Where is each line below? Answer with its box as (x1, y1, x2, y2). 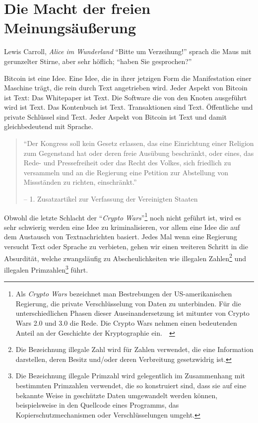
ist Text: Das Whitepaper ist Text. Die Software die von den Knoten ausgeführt (4, 92, 247, 102)
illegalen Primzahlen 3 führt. (4, 263, 88, 275)
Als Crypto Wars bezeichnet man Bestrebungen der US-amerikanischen (15, 288, 232, 299)
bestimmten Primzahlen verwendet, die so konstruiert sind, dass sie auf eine (15, 380, 247, 390)
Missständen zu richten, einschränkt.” (23, 177, 137, 187)
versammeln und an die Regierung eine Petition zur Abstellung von (23, 167, 228, 177)
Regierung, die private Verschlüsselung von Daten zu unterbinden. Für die (15, 298, 241, 308)
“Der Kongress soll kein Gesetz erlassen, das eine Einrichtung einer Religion (23, 138, 254, 148)
